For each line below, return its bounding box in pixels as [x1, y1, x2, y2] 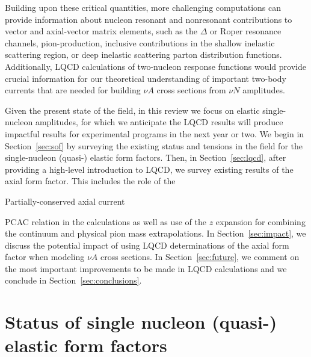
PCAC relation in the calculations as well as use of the [5, 215, 206, 228]
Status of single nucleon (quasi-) [5, 309, 277, 334]
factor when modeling [5, 250, 85, 263]
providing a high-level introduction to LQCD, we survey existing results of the [5, 163, 294, 175]
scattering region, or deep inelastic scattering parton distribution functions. [5, 48, 282, 61]
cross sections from [156, 84, 226, 96]
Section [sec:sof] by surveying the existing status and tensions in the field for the [5, 139, 303, 152]
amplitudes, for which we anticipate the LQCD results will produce [35, 116, 283, 128]
